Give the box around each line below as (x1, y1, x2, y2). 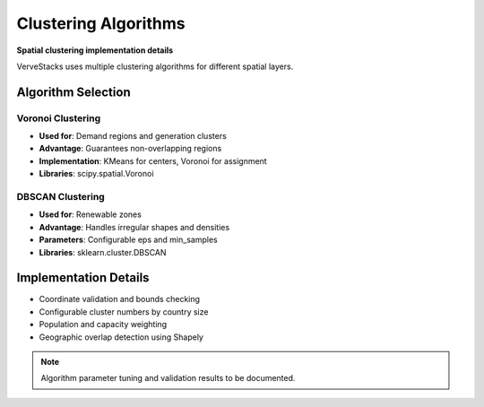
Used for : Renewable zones (39, 209, 143, 220)
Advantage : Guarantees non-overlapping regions (39, 143, 222, 154)
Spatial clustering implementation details (16, 45, 174, 56)
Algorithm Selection (16, 84, 131, 100)
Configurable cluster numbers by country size (39, 306, 209, 317)
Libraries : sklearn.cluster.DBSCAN (39, 247, 167, 257)
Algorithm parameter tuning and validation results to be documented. (40, 373, 296, 384)
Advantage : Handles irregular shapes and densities (39, 221, 230, 232)
